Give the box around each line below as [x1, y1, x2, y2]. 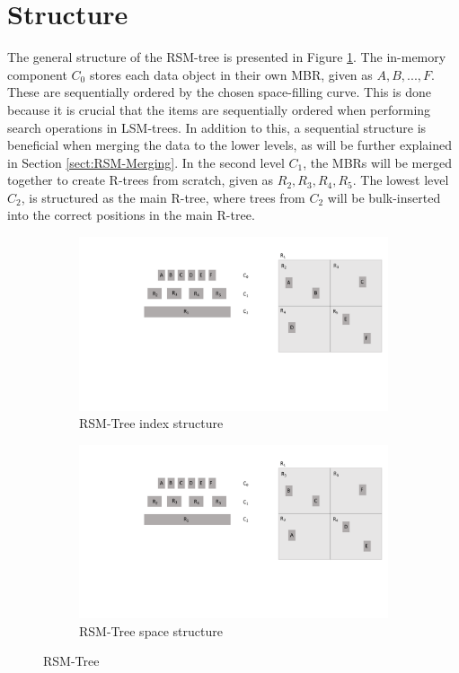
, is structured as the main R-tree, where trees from [21, 188, 305, 206]
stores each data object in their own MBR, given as [89, 65, 373, 83]
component [7, 65, 67, 83]
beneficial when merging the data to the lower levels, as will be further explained [7, 135, 452, 154]
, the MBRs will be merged [303, 153, 452, 171]
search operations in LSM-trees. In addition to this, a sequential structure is [7, 118, 427, 136]
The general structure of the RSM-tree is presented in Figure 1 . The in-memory [7, 48, 446, 66]
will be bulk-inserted [327, 188, 441, 206]
